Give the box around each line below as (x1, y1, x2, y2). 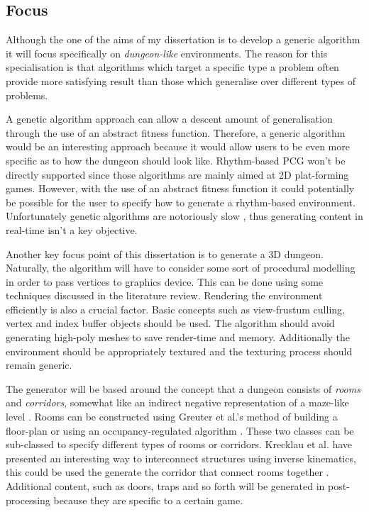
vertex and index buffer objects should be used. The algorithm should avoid (6, 316, 335, 330)
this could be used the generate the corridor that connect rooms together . (6, 464, 329, 479)
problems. (6, 87, 48, 102)
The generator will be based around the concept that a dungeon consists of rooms (6, 381, 360, 396)
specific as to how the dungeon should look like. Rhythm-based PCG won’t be (6, 152, 346, 167)
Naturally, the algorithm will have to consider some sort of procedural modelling (6, 260, 356, 275)
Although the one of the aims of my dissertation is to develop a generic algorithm (6, 32, 360, 47)
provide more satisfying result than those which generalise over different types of (6, 73, 356, 88)
